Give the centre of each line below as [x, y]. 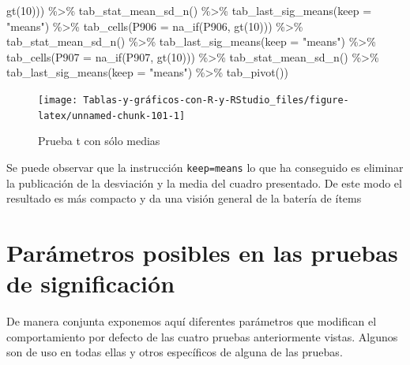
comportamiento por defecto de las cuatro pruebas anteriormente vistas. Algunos [202, 336]
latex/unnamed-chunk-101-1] [112, 115]
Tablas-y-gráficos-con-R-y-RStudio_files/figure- [216, 100]
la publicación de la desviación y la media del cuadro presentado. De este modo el [204, 182]
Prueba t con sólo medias [99, 141]
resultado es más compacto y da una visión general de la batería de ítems [184, 198]
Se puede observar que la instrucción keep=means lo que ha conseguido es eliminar [205, 167]
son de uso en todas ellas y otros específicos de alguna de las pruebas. [175, 352]
